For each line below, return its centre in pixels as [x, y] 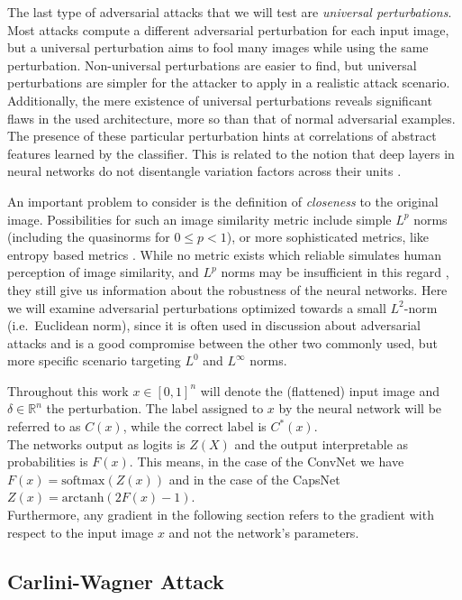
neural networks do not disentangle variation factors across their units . [204, 171]
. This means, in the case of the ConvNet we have [267, 462]
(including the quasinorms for [89, 237]
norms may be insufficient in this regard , [335, 272]
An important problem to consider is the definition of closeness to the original [223, 201]
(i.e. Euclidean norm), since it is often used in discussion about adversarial [214, 325]
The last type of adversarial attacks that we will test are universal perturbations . [230, 12]
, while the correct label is [195, 426]
